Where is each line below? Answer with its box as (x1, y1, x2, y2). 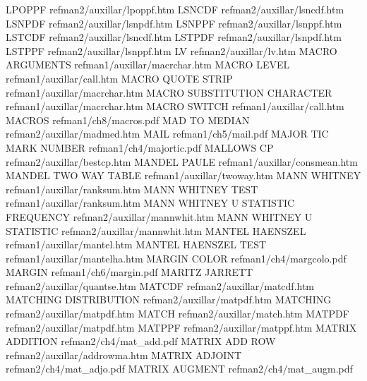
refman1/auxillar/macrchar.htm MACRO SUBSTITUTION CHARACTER (6, 85, 332, 99)
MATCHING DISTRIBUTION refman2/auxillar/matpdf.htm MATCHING (6, 292, 332, 307)
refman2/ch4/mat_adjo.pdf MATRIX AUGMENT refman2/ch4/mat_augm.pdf (6, 361, 353, 376)
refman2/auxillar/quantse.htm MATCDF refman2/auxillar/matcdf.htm (6, 278, 315, 293)
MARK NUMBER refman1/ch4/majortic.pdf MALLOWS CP (6, 140, 274, 155)
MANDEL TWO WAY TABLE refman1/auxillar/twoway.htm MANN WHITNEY (6, 168, 361, 183)
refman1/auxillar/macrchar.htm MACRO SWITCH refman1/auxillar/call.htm (6, 99, 344, 114)
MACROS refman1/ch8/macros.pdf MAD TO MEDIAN (6, 112, 250, 127)
